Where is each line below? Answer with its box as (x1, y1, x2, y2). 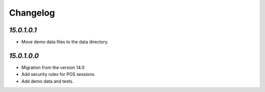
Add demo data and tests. (21, 78, 74, 84)
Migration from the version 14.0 (21, 64, 85, 70)
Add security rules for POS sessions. (21, 71, 96, 77)
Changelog (9, 7, 55, 18)
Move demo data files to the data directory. (21, 39, 109, 45)
